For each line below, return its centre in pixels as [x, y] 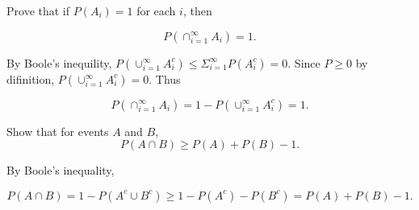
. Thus [165, 78]
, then [197, 10]
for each [156, 10]
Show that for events [58, 131]
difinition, [31, 78]
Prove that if [38, 10]
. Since [304, 62]
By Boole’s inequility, [59, 62]
